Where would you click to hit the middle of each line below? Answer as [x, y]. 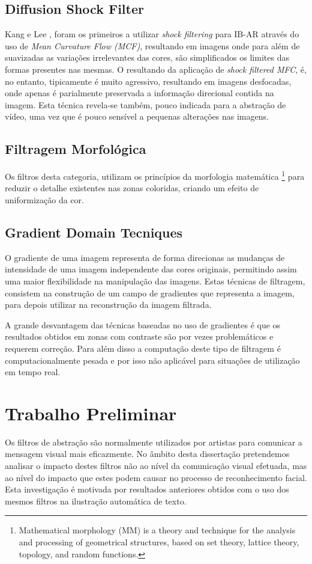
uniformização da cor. [44, 200]
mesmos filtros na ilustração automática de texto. [96, 501]
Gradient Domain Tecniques [94, 232]
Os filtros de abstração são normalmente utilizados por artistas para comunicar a [154, 442]
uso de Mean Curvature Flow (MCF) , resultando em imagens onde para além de [152, 45]
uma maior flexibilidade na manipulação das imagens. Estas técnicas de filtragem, [155, 280]
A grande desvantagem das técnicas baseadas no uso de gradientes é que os [143, 324]
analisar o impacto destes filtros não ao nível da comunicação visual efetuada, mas [156, 466]
